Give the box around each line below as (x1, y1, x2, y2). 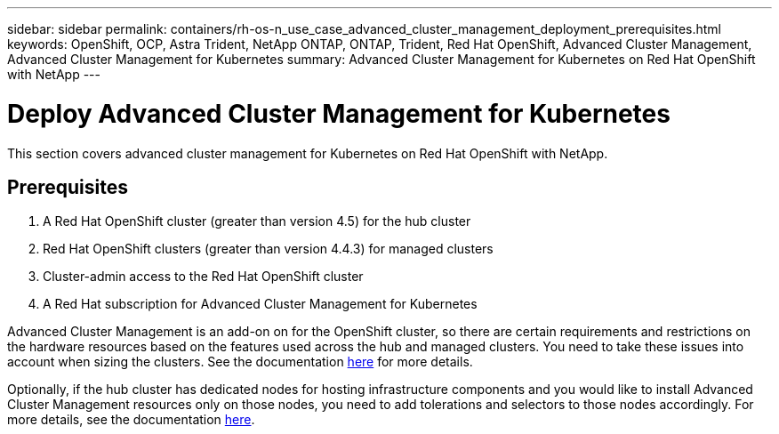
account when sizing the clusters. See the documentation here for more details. (7, 354, 473, 370)
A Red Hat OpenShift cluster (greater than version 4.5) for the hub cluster (43, 213, 471, 229)
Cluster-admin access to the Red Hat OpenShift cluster (43, 269, 364, 285)
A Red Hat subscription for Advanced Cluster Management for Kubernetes (43, 296, 478, 312)
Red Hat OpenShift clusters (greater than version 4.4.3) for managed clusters (43, 241, 494, 257)
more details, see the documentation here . (7, 412, 255, 428)
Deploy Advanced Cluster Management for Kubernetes (7, 98, 671, 129)
